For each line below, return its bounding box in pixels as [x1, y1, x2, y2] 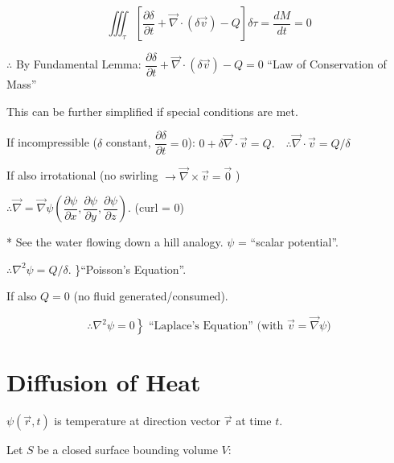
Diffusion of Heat [6, 366, 201, 399]
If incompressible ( [6, 134, 97, 151]
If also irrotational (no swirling [6, 167, 158, 184]
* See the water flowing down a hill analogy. [6, 234, 224, 250]
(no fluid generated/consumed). [73, 287, 228, 304]
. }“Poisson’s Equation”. [68, 260, 187, 277]
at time [236, 412, 272, 429]
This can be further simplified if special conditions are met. [6, 102, 298, 119]
